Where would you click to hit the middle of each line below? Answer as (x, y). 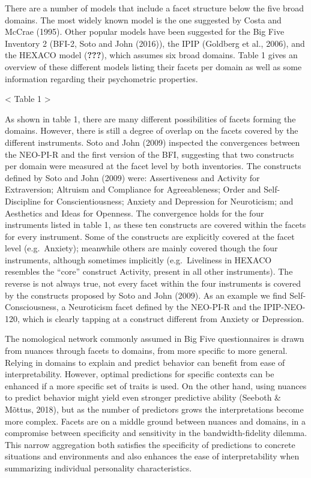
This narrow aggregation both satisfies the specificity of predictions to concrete (150, 444)
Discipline (23, 201)
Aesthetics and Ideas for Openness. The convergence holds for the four (134, 213)
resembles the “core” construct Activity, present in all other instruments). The (149, 271)
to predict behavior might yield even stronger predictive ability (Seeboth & (143, 397)
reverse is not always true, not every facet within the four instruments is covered (153, 283)
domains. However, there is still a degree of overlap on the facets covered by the (152, 130)
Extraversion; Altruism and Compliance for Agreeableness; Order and (133, 189)
